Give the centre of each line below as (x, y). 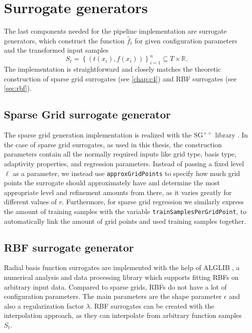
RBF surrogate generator (69, 247)
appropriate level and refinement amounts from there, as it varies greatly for (118, 192)
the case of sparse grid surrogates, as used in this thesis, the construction (113, 144)
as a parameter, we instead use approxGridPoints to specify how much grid (126, 173)
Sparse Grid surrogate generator (87, 114)
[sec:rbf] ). (18, 88)
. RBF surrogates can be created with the (152, 305)
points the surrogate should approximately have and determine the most (112, 183)
